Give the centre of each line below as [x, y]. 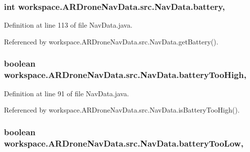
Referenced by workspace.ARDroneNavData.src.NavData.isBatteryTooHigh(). [122, 110]
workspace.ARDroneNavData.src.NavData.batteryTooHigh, [125, 75]
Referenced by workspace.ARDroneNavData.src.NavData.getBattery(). [111, 41]
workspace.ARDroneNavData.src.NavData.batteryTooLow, [124, 143]
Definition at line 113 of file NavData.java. [68, 25]
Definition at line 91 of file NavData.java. [66, 93]
